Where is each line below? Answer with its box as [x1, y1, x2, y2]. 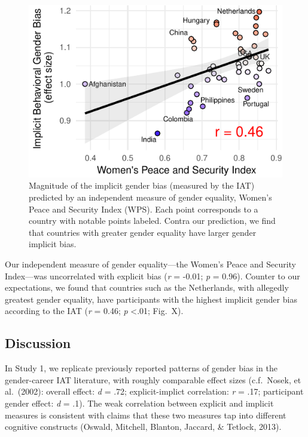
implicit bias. [29, 238, 77, 250]
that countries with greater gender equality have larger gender [29, 226, 257, 238]
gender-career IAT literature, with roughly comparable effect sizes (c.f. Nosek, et [5, 373, 301, 386]
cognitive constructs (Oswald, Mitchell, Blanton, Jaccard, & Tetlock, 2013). [5, 420, 282, 433]
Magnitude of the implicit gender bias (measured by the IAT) [29, 179, 255, 192]
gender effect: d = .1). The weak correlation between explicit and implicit [5, 397, 274, 409]
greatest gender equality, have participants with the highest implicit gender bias [5, 293, 297, 305]
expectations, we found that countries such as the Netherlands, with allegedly [5, 281, 289, 294]
